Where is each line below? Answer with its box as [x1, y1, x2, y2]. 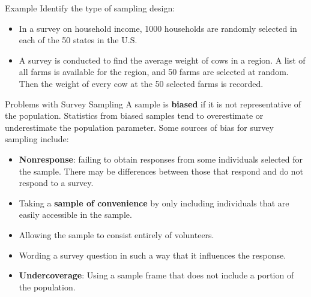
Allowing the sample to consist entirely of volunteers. [19, 228, 214, 241]
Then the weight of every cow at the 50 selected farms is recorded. [19, 77, 264, 89]
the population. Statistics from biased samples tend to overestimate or [5, 109, 264, 122]
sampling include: [5, 133, 69, 145]
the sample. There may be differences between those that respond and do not [19, 164, 304, 177]
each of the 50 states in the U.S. [19, 34, 137, 46]
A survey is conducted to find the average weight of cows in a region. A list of [19, 53, 306, 66]
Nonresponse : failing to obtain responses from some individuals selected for [19, 152, 303, 165]
